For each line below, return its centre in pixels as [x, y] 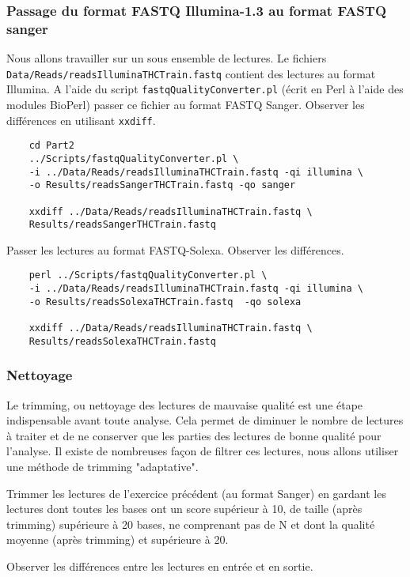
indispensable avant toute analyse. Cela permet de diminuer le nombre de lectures [205, 420]
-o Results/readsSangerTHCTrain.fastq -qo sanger [162, 185]
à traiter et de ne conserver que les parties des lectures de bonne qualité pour [194, 435]
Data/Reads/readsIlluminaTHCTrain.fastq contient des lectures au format [191, 73]
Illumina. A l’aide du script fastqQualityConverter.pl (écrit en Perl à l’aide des [205, 89]
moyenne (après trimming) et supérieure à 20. [118, 539]
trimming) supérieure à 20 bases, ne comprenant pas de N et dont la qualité [191, 524]
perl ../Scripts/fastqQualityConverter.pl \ [148, 275]
